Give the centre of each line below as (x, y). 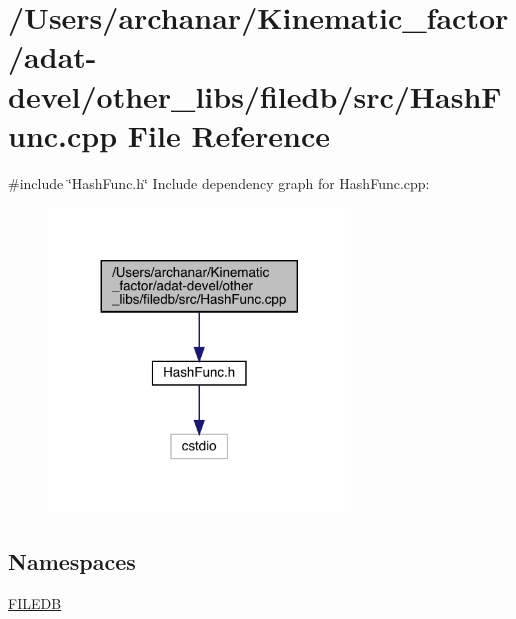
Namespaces (72, 561)
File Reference (228, 134)
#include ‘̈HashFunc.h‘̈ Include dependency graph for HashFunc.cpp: (219, 182)
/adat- (52, 56)
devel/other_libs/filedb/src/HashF (255, 95)
